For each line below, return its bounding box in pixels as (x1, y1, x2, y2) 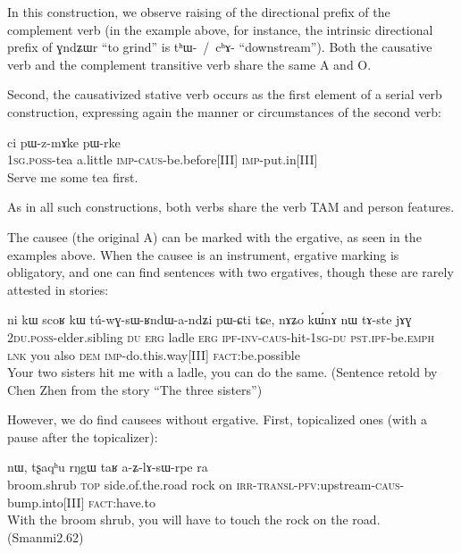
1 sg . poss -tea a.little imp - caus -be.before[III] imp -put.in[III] (7, 150, 318, 169)
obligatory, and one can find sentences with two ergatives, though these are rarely (7, 263, 454, 281)
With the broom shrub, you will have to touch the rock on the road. (7, 510, 381, 529)
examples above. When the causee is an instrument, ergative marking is (7, 245, 399, 264)
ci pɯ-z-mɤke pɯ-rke (7, 132, 121, 151)
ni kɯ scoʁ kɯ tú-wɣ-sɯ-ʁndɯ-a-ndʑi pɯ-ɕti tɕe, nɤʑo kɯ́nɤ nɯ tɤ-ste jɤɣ (7, 310, 412, 329)
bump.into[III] (7, 492, 85, 511)
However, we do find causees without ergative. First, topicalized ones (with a (7, 410, 427, 429)
